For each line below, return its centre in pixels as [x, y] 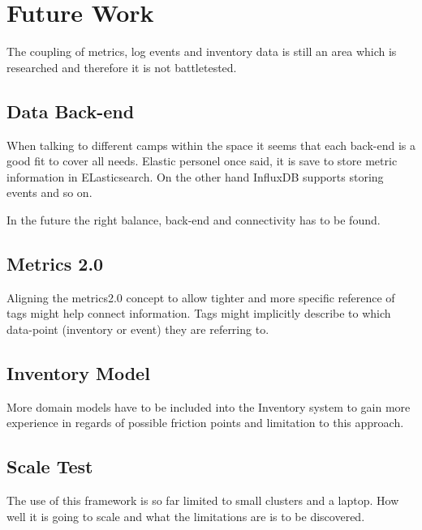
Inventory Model [78, 372]
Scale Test [50, 466]
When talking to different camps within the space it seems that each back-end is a [211, 145]
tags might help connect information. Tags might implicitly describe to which [199, 313]
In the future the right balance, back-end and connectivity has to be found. [194, 219]
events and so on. [50, 192]
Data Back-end [71, 111]
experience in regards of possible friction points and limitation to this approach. [205, 423]
